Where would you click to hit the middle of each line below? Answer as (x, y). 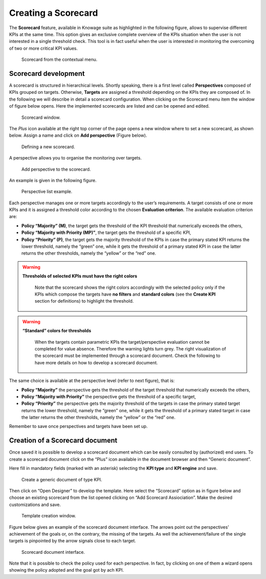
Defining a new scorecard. (48, 147)
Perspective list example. (47, 192)
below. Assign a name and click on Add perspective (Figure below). (78, 135)
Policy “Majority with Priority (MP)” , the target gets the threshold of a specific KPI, (106, 232)
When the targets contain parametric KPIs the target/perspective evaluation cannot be (122, 342)
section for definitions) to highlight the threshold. (84, 301)
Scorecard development (47, 73)
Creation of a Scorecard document (63, 441)
